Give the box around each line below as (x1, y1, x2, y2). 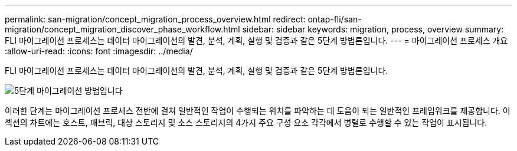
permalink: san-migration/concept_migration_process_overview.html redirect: (5, 14, 306, 24)
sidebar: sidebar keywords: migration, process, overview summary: (242, 24, 504, 34)
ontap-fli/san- (307, 14, 362, 24)
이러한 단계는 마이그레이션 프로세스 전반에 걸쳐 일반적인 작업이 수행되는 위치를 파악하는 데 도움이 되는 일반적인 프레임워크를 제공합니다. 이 (5, 106, 511, 116)
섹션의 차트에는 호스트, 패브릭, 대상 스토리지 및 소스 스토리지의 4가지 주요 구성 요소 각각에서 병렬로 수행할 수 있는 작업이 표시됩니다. (5, 117, 487, 127)
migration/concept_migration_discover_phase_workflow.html (5, 24, 240, 34)
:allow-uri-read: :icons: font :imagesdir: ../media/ (5, 46, 193, 56)
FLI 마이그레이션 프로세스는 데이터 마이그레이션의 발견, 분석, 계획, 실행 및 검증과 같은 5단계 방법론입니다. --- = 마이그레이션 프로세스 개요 (5, 35, 508, 45)
